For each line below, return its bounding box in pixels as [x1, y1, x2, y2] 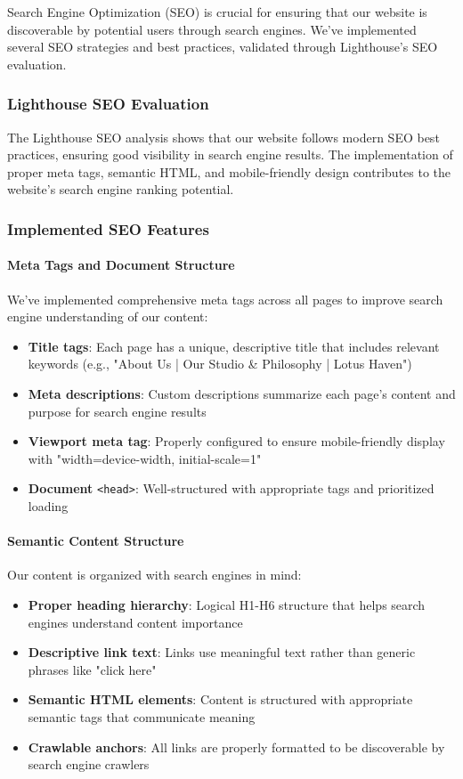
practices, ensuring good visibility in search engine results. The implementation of [7, 145, 453, 164]
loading [28, 497, 69, 515]
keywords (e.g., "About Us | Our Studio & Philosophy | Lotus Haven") [28, 354, 412, 373]
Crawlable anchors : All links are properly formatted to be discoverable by [28, 737, 445, 756]
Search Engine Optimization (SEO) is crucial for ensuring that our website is [7, 3, 427, 20]
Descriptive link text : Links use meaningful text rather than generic [28, 643, 416, 661]
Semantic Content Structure [7, 532, 184, 550]
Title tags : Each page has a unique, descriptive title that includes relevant [28, 337, 440, 355]
